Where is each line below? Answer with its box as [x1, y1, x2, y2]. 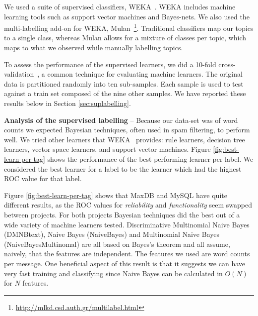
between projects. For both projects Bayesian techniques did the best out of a [4, 209, 240, 219]
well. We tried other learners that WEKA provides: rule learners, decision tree [4, 134, 245, 144]
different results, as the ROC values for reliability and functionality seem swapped [4, 200, 253, 210]
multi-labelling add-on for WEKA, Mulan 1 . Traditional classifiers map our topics [4, 21, 254, 33]
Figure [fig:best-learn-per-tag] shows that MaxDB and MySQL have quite [4, 190, 227, 200]
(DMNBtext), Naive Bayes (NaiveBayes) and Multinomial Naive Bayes [4, 229, 219, 239]
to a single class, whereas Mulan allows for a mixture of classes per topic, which [4, 32, 246, 43]
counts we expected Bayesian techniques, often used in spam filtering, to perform [4, 124, 250, 135]
